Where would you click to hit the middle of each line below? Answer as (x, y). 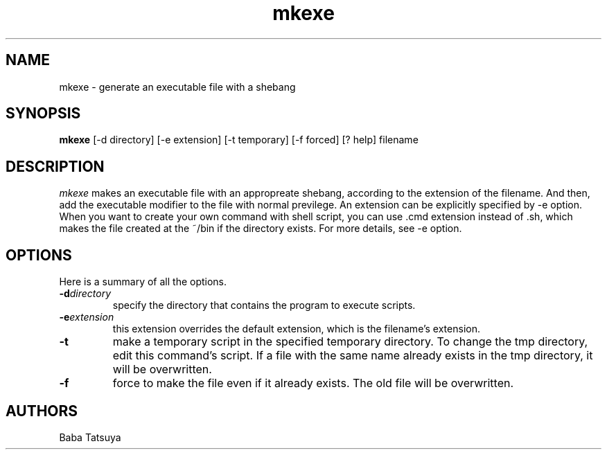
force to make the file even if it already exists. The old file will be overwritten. (313, 383)
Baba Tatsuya (90, 437)
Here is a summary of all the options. (143, 282)
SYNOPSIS (43, 114)
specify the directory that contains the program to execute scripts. (264, 305)
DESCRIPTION (55, 166)
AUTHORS (42, 411)
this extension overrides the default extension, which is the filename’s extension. (296, 329)
